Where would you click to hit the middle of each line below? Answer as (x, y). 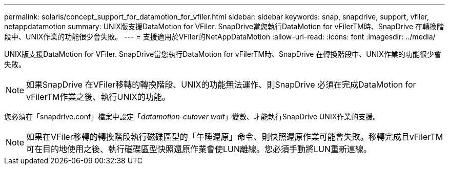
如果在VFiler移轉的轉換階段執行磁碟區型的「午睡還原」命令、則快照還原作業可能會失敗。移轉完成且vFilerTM (235, 137)
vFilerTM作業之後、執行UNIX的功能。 (98, 97)
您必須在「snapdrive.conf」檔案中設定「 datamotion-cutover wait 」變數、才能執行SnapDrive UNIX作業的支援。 (192, 117)
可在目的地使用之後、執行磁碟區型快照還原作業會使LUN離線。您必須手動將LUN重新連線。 (199, 149)
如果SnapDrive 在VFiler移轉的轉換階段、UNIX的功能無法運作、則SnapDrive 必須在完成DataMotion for (221, 84)
